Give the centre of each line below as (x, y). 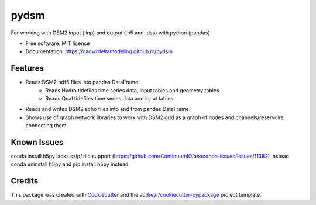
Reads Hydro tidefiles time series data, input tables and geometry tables (132, 90)
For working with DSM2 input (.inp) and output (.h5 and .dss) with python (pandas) (110, 33)
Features (27, 68)
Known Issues (37, 142)
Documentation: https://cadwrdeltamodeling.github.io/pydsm (99, 51)
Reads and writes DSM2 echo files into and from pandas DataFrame (107, 109)
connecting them (46, 126)
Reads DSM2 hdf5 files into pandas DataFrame (82, 82)
